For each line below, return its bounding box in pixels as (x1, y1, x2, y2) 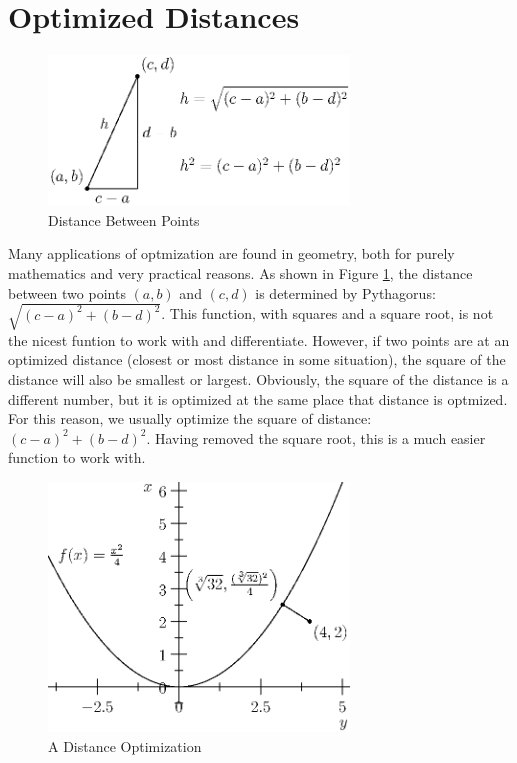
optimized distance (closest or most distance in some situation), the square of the (8, 349, 506, 370)
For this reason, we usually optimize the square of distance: (8, 408, 372, 429)
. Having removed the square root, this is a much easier (146, 427, 486, 448)
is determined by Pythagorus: (255, 282, 436, 303)
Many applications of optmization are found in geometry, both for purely (8, 243, 455, 264)
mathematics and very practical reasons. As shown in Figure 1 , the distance (8, 263, 473, 284)
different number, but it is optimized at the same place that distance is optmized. (8, 388, 508, 409)
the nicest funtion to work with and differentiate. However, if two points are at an (8, 329, 510, 350)
